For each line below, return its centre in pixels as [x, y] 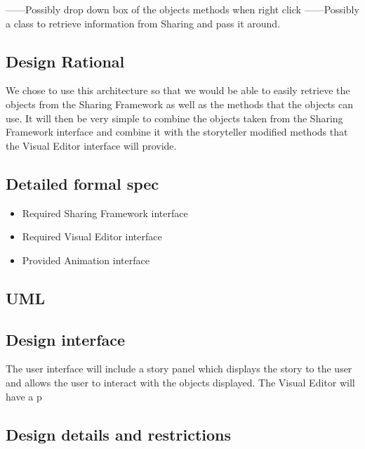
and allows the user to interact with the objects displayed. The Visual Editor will [180, 382]
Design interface [66, 339]
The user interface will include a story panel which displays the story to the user [179, 369]
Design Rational [65, 61]
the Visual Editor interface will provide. [91, 145]
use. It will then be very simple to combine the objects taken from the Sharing [174, 118]
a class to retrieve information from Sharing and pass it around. [143, 23]
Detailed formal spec [82, 183]
